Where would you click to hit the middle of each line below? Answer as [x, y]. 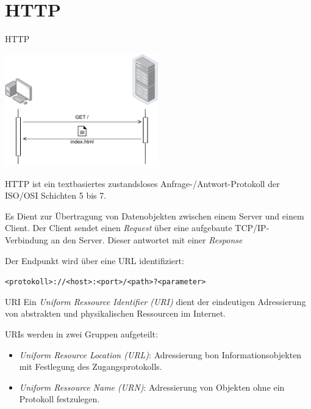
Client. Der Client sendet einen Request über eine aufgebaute [119, 228]
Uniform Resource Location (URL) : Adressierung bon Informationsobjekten [160, 354]
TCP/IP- [252, 228]
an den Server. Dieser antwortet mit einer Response [147, 240]
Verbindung [27, 240]
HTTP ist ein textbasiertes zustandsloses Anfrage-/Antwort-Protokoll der [142, 183]
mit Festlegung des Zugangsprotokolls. [91, 367]
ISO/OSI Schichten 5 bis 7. [56, 195]
